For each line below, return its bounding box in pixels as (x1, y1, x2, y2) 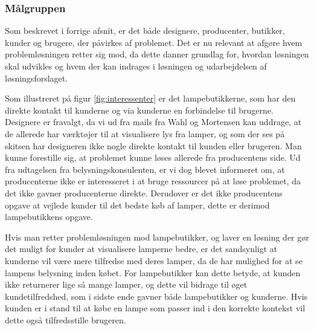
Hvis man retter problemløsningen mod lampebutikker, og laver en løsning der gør (5, 230, 309, 243)
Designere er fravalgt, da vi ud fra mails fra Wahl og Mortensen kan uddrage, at (5, 115, 302, 128)
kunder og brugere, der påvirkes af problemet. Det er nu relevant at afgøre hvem (5, 36, 303, 48)
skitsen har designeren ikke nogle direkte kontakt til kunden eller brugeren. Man (5, 139, 302, 152)
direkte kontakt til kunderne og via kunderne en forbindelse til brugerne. (5, 103, 274, 116)
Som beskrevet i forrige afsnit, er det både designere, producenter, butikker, (5, 24, 285, 37)
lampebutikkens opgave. (5, 210, 93, 223)
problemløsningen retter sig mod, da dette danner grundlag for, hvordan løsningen (5, 48, 309, 60)
